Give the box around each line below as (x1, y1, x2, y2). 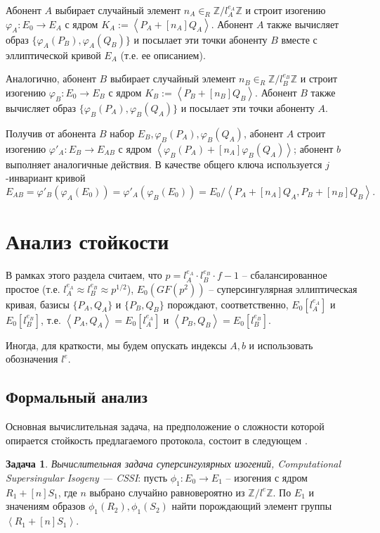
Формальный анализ (6, 386, 148, 408)
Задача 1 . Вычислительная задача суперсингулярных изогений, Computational (6, 456, 341, 471)
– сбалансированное (242, 268, 327, 282)
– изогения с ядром (225, 470, 308, 484)
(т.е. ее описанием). (120, 47, 206, 62)
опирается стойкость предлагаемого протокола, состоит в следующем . (6, 432, 308, 447)
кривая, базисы (6, 296, 70, 311)
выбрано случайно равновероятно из (89, 484, 245, 499)
